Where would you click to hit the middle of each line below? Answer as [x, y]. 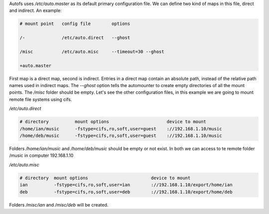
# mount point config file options [75, 24]
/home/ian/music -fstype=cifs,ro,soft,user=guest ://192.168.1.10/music [121, 129]
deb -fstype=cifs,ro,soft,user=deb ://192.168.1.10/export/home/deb [126, 192]
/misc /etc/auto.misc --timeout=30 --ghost [92, 52]
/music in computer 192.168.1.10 [41, 156]
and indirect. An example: [35, 10]
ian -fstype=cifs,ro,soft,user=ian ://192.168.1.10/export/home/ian [126, 185]
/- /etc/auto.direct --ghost [75, 38]
